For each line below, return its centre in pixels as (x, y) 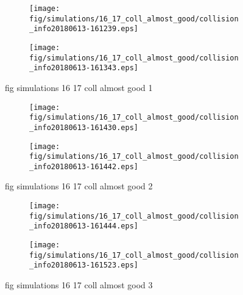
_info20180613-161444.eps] (84, 226)
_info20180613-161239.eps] (84, 29)
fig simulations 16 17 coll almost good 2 (79, 186)
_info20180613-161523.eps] (84, 265)
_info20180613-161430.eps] (84, 127)
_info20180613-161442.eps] (84, 166)
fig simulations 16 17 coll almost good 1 (79, 87)
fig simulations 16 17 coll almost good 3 (79, 285)
